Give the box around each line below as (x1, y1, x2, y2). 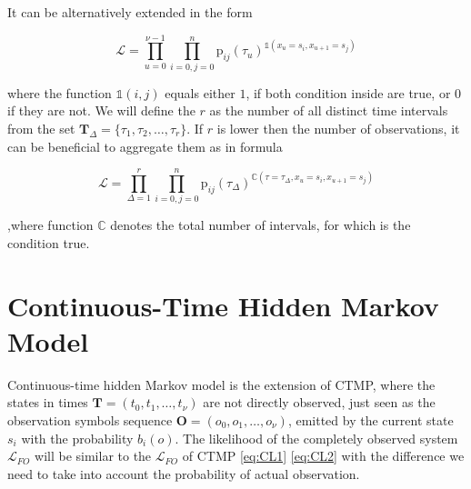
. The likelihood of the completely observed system (175, 428, 458, 447)
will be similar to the (35, 446, 152, 465)
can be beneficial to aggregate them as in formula (7, 136, 283, 155)
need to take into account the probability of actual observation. (7, 464, 360, 483)
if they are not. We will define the (7, 101, 195, 120)
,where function (7, 215, 94, 235)
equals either (165, 83, 235, 102)
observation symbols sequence (7, 410, 173, 429)
